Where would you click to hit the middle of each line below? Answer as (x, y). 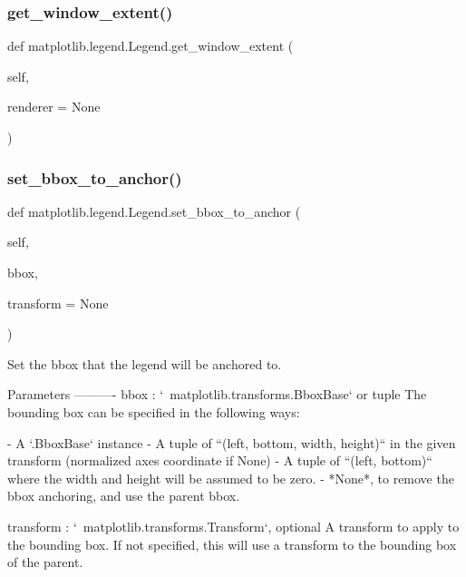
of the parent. (45, 562)
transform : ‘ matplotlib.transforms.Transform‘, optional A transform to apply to (233, 526)
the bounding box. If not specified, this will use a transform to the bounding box (232, 544)
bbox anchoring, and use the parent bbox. (124, 496)
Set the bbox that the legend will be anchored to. (145, 363)
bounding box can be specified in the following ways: (154, 411)
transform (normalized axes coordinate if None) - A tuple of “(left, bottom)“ (220, 460)
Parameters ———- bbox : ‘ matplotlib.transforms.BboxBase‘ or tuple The (217, 394)
